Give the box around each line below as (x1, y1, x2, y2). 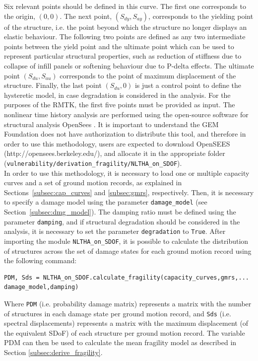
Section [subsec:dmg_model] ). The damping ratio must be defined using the (4, 207, 236, 217)
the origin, (4, 10, 36, 21)
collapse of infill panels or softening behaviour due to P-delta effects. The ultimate (4, 60, 254, 71)
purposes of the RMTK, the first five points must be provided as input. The (4, 99, 235, 110)
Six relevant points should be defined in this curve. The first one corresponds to (4, 1, 246, 11)
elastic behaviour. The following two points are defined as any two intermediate (4, 31, 246, 42)
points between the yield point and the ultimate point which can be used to (4, 41, 234, 51)
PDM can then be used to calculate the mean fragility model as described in (4, 337, 237, 348)
